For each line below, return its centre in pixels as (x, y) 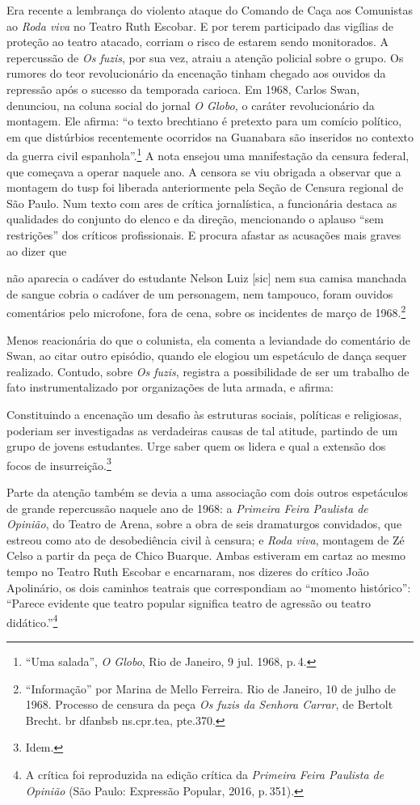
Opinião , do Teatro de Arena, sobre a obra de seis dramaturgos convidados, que (204, 524)
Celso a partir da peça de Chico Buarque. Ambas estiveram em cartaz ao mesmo (206, 555)
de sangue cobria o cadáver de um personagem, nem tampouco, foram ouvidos (200, 293)
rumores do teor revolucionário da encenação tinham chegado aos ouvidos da (196, 73)
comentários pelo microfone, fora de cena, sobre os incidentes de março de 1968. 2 (206, 311)
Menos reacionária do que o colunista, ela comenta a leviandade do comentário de (208, 339)
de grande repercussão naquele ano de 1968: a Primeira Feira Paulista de (187, 508)
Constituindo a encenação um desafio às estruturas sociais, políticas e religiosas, (204, 414)
